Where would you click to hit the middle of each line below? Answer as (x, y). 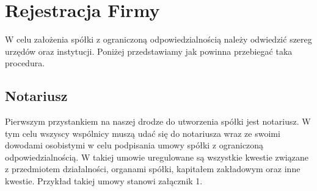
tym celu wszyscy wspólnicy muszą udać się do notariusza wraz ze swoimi (143, 133)
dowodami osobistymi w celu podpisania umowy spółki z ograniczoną (134, 145)
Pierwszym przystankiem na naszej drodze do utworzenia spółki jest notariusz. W (158, 121)
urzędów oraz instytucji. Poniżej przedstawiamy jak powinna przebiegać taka (149, 51)
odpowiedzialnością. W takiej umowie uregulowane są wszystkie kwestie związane (157, 157)
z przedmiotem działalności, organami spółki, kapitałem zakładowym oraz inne (153, 169)
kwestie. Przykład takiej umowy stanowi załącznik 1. (104, 181)
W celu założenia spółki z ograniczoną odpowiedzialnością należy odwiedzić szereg (158, 39)
